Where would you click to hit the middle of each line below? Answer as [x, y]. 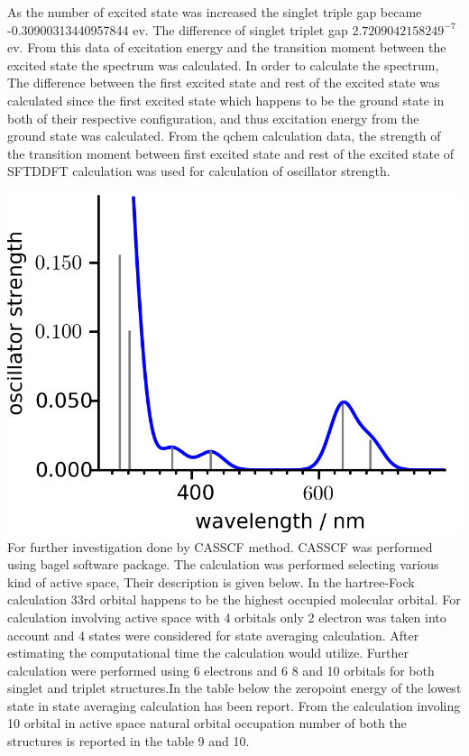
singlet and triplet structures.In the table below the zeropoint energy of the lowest [234, 688]
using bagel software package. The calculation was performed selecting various [223, 564]
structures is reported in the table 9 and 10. [129, 741]
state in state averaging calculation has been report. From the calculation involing [234, 705]
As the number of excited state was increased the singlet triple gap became [215, 12]
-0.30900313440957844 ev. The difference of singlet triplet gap [178, 29]
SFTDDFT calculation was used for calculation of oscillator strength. [199, 171]
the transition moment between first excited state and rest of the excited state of [231, 153]
